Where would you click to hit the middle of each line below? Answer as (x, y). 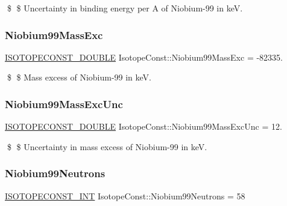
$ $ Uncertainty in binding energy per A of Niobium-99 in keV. (125, 8)
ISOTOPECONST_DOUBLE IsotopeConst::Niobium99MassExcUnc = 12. (143, 126)
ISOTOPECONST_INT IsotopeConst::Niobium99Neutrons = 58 (125, 195)
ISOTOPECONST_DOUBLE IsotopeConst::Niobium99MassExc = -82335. (144, 57)
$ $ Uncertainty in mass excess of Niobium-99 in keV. (107, 146)
